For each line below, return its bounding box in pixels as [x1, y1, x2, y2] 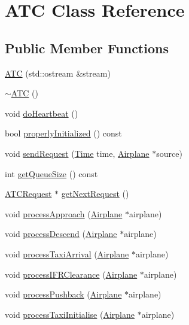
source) [156, 147, 182, 159]
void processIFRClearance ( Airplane [5, 268, 138, 280]
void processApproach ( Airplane [5, 207, 123, 220]
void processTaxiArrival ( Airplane [5, 247, 129, 260]
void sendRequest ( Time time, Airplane [5, 147, 150, 159]
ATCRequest [5, 187, 52, 200]
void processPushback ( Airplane [5, 288, 122, 300]
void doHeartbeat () [5, 107, 78, 119]
